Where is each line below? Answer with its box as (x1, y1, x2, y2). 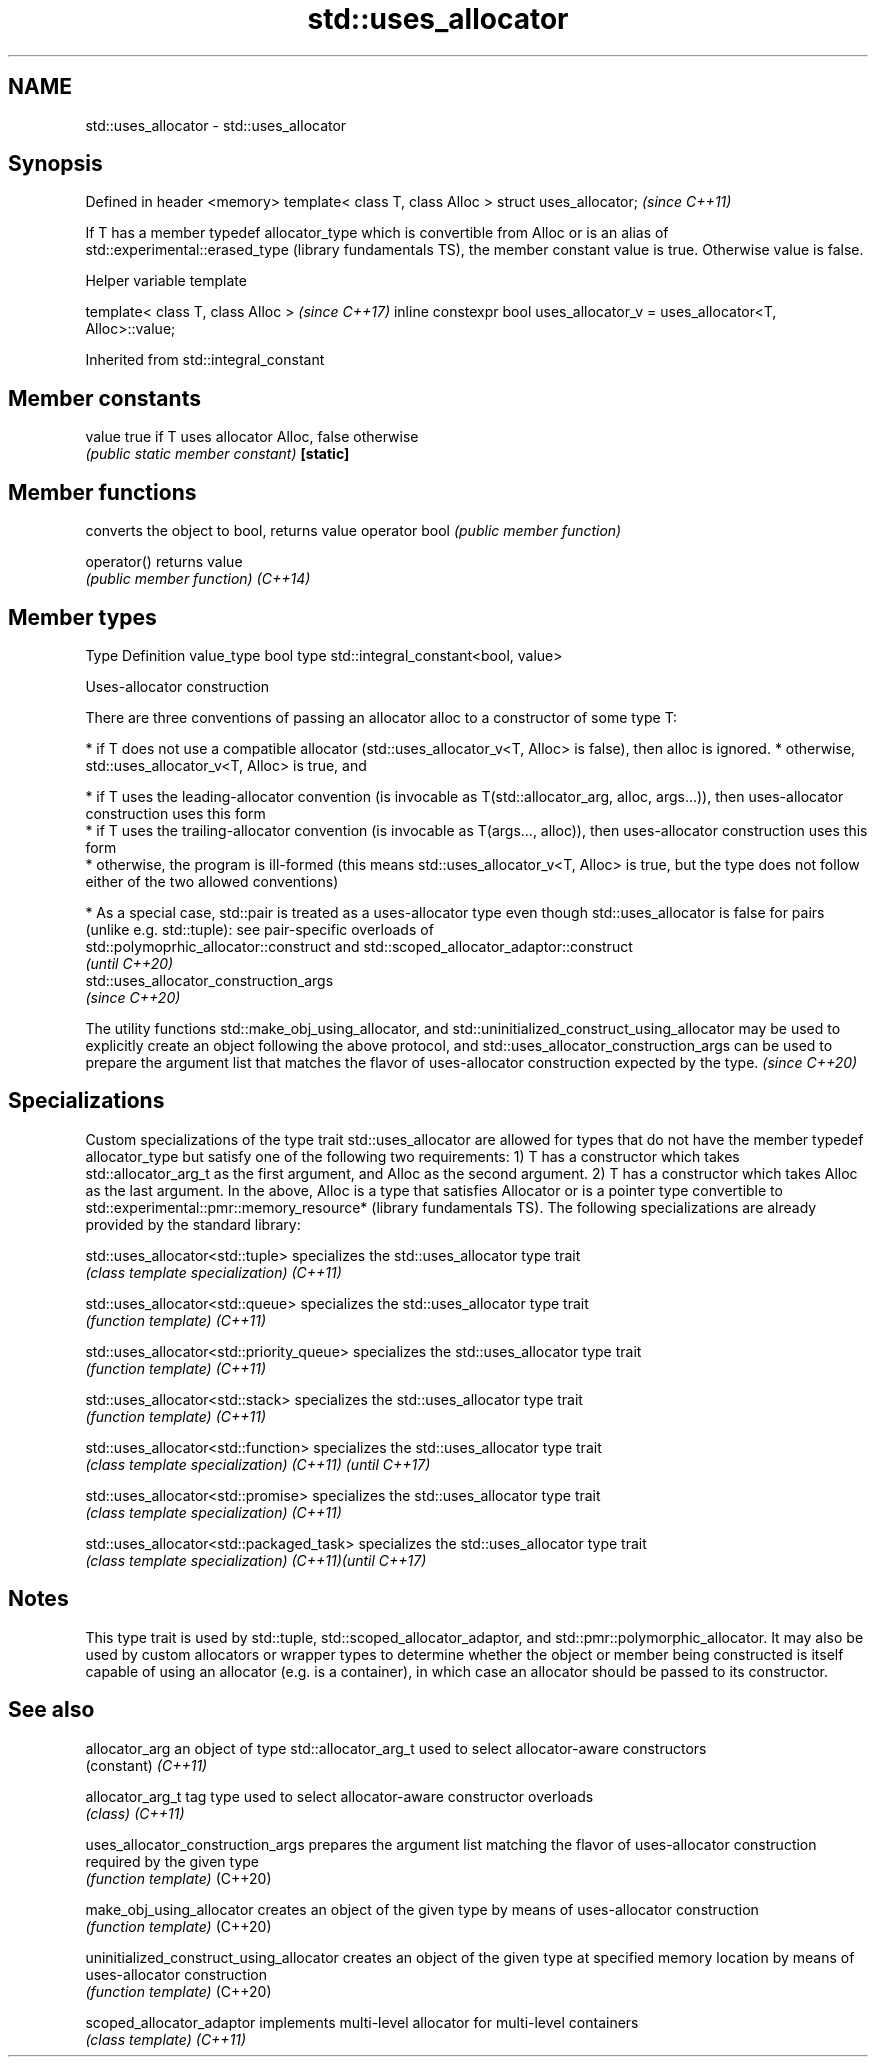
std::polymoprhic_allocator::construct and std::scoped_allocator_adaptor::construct (85, 937, 633, 955)
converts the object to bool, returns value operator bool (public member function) (85, 522, 622, 540)
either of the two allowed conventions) (85, 872, 339, 890)
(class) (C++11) (85, 1804, 185, 1822)
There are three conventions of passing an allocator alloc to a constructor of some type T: (85, 708, 678, 726)
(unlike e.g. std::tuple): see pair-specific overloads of (85, 920, 434, 938)
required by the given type (85, 1852, 260, 1870)
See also (8, 1697, 95, 1723)
